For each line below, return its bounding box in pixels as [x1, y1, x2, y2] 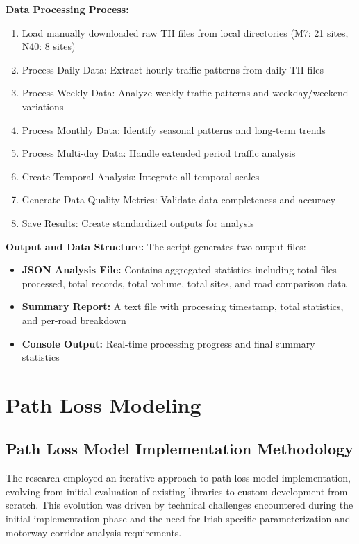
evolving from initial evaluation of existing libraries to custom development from [6, 484, 348, 498]
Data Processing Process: [6, 2, 129, 16]
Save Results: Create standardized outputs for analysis [22, 215, 254, 230]
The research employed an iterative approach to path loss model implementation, [6, 470, 351, 485]
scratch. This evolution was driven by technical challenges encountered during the [6, 498, 353, 512]
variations [22, 99, 64, 113]
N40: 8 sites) [22, 39, 76, 53]
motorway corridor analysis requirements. [6, 525, 182, 539]
